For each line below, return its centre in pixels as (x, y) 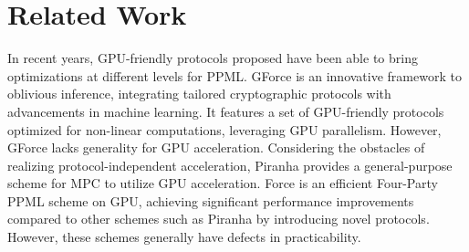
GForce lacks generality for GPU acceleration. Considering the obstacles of (216, 147)
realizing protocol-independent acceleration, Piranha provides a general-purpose (230, 165)
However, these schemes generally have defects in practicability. (184, 237)
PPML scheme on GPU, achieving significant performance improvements (211, 200)
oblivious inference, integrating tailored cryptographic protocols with (199, 94)
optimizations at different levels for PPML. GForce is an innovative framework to (234, 75)
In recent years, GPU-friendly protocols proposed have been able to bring (213, 58)
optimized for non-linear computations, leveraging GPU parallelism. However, (224, 129)
